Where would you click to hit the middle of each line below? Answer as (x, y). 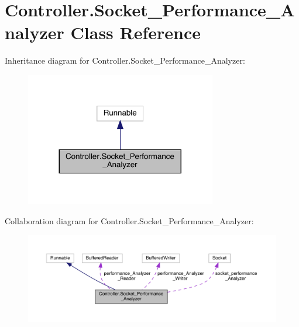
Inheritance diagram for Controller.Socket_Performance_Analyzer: (125, 60)
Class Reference (136, 32)
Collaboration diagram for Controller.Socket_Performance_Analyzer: (129, 221)
